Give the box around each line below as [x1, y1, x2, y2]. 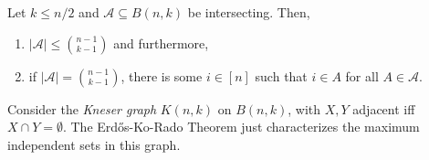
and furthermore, [113, 33, 209, 52]
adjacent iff [352, 99, 415, 118]
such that [255, 66, 308, 85]
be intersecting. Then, [187, 3, 310, 21]
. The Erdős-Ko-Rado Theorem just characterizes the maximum [62, 117, 420, 136]
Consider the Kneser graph [7, 99, 157, 118]
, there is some [120, 66, 203, 85]
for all [345, 66, 379, 85]
